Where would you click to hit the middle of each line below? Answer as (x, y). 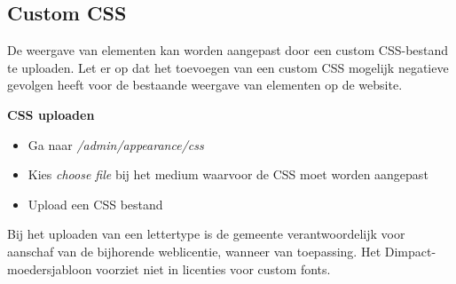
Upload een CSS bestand (95, 204)
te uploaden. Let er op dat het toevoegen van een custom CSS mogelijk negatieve (228, 67)
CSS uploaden (51, 114)
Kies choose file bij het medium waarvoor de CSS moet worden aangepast (228, 174)
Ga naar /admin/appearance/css (116, 144)
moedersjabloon (50, 268)
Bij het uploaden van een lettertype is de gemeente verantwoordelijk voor (206, 234)
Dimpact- (410, 251)
